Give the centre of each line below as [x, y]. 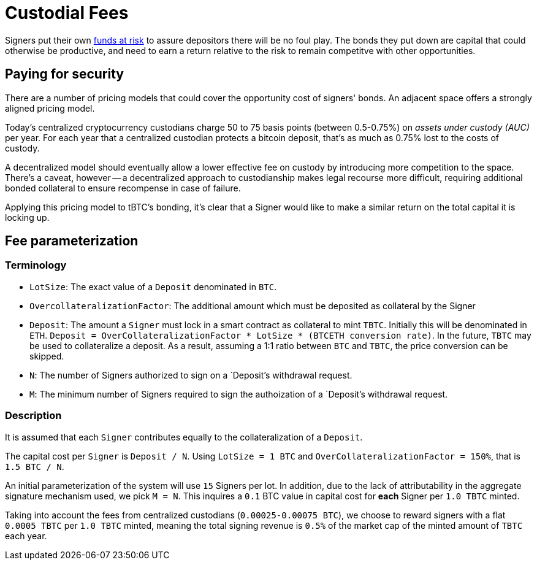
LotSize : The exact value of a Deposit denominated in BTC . [153, 286]
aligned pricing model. [50, 108]
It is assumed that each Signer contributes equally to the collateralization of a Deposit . [184, 437]
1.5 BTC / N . [35, 466]
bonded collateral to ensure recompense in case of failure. [123, 188]
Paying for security [64, 74]
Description [33, 416]
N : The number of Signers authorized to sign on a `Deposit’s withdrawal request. [191, 375]
